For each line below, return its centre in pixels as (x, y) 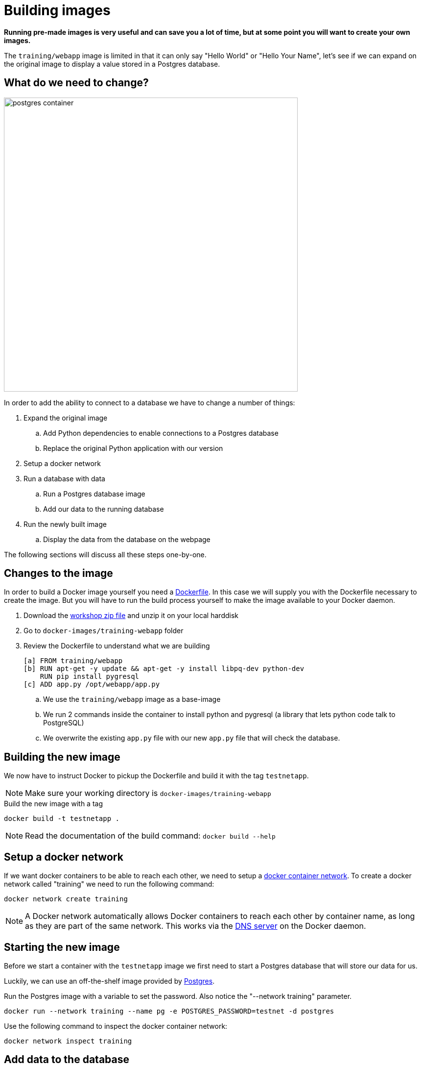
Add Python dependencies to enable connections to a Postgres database (161, 433)
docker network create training (66, 899)
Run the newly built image (65, 524)
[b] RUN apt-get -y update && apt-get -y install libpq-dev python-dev (164, 669)
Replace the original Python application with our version (133, 448)
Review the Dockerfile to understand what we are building (117, 646)
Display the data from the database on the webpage (127, 539)
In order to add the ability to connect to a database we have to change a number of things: (150, 402)
